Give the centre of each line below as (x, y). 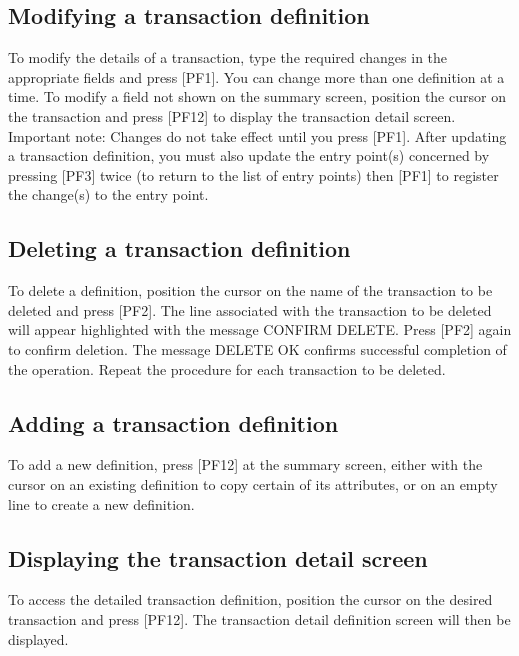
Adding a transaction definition (173, 422)
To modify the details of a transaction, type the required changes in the (228, 57)
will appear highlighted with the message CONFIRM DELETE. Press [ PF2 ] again (260, 329)
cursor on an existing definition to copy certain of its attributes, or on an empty (253, 483)
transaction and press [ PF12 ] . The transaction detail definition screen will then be (259, 618)
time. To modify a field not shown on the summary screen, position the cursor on (257, 96)
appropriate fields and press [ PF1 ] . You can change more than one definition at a (256, 76)
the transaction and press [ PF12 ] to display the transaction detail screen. (232, 115)
